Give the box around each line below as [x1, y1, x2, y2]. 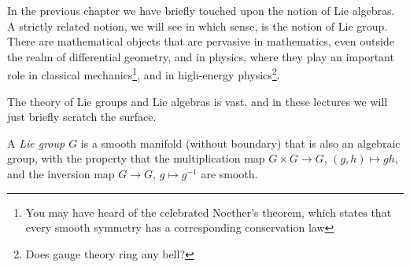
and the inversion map [7, 166, 115, 181]
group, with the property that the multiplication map [7, 150, 265, 166]
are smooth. [201, 166, 258, 181]
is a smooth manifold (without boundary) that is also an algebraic [80, 134, 401, 151]
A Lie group [7, 134, 65, 151]
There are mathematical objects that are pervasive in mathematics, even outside [7, 33, 394, 49]
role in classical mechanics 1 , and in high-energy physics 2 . [7, 64, 280, 83]
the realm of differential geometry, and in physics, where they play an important [7, 48, 394, 64]
